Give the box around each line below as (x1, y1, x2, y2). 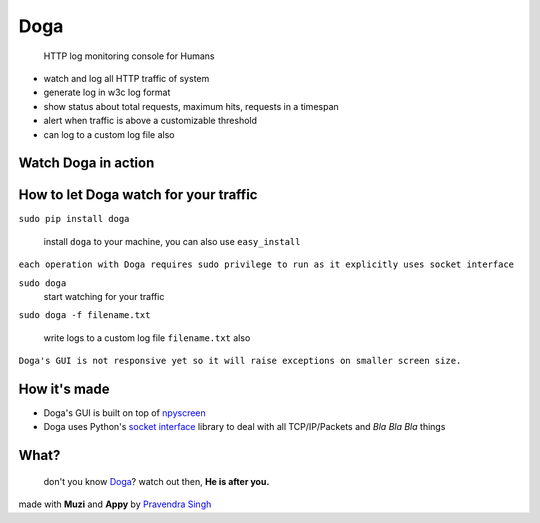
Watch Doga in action (18, 155, 155, 172)
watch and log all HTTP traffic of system (43, 72, 210, 84)
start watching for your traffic (43, 290, 165, 302)
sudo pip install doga (18, 213, 130, 225)
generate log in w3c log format (43, 86, 171, 99)
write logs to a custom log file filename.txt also (43, 331, 251, 344)
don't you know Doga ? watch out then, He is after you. (43, 475, 270, 487)
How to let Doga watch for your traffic (18, 186, 258, 204)
